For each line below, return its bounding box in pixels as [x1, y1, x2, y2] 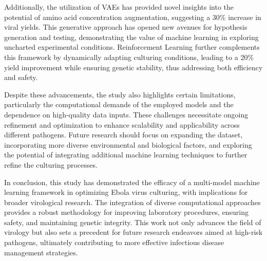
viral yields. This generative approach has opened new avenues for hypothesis [4, 22, 247, 32]
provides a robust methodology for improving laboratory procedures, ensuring [4, 207, 249, 217]
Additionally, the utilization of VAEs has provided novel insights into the [4, 2, 234, 12]
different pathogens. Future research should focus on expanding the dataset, [4, 129, 243, 140]
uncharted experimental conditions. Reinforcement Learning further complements [4, 42, 260, 52]
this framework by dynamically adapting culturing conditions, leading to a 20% [4, 51, 254, 62]
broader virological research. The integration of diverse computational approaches [4, 196, 261, 207]
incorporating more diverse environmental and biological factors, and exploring [4, 139, 252, 150]
